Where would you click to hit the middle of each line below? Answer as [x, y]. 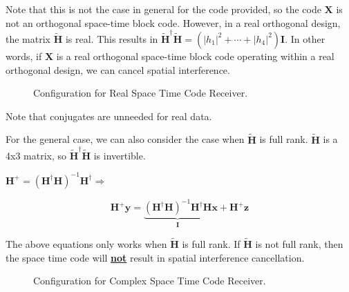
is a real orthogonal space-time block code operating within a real [195, 56]
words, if [24, 56]
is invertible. [120, 155]
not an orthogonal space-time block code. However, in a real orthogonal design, [173, 22]
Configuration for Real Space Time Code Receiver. [141, 93]
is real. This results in [112, 38]
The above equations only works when [86, 244]
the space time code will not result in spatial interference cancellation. [155, 257]
